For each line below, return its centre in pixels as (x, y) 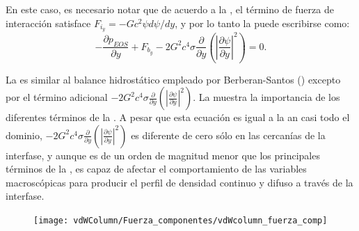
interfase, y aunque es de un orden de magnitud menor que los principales (163, 155)
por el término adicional (57, 97)
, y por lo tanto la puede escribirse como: (262, 23)
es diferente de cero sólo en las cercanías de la (228, 135)
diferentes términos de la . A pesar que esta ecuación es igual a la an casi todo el (178, 117)
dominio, (24, 135)
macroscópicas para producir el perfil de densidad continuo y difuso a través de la (179, 182)
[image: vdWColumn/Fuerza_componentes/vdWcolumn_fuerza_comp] (181, 221)
